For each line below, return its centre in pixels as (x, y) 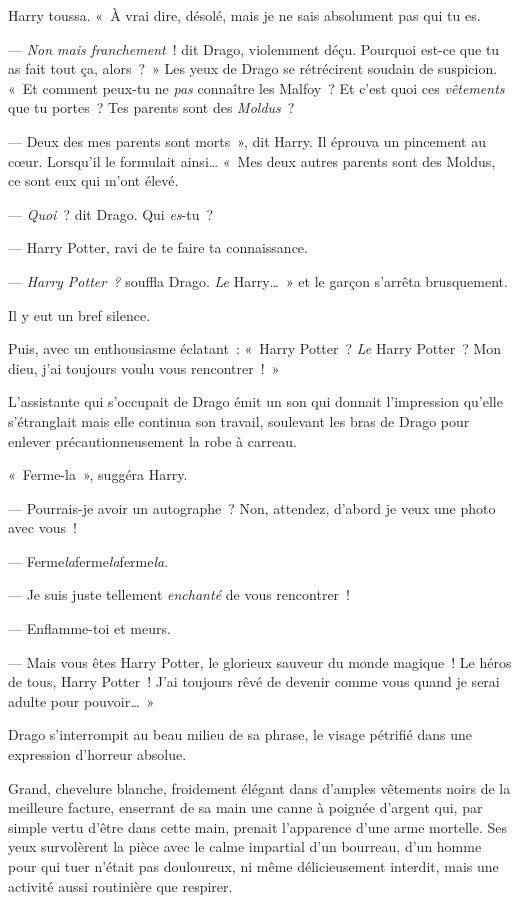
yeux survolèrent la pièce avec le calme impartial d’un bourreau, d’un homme (245, 846)
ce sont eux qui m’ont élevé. (93, 180)
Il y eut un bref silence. (79, 314)
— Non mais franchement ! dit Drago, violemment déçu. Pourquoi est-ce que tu (254, 48)
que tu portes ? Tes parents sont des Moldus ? (151, 107)
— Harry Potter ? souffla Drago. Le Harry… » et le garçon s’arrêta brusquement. (258, 280)
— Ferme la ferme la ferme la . (88, 560)
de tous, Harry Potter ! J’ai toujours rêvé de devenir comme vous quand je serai (254, 681)
